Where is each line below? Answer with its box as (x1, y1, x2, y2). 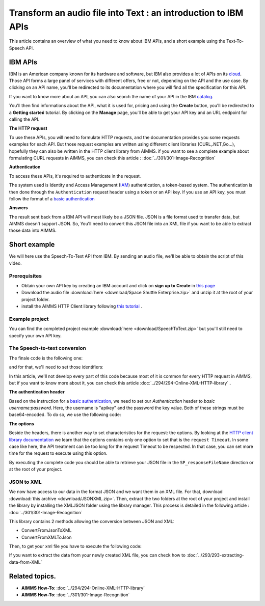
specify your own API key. (9, 332, 62, 338)
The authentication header (9, 389, 65, 395)
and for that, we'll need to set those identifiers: (9, 364, 104, 370)
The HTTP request (9, 125, 48, 131)
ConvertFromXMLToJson (21, 534, 72, 540)
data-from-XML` (9, 559, 42, 565)
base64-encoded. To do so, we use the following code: (9, 412, 121, 417)
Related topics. (9, 572, 56, 580)
